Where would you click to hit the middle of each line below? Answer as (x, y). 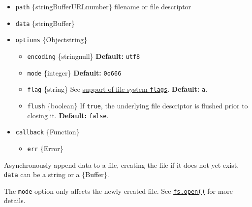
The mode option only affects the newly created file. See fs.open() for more (119, 191)
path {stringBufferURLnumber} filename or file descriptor (103, 6)
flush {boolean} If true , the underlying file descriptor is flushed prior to (138, 105)
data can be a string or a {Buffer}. (57, 174)
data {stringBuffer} (45, 23)
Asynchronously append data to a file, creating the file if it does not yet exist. (122, 165)
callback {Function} (47, 132)
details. (15, 200)
